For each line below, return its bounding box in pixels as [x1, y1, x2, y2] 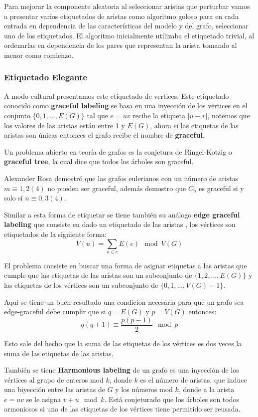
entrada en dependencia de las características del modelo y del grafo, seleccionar [4, 20, 249, 31]
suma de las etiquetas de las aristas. [4, 348, 114, 358]
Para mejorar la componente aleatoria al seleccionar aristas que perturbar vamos [4, 1, 250, 11]
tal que [87, 110, 108, 120]
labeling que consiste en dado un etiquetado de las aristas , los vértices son [4, 219, 236, 229]
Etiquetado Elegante [4, 71, 88, 83]
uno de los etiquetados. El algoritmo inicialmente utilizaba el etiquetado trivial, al [4, 30, 255, 40]
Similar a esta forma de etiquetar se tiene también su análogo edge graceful [4, 209, 240, 219]
